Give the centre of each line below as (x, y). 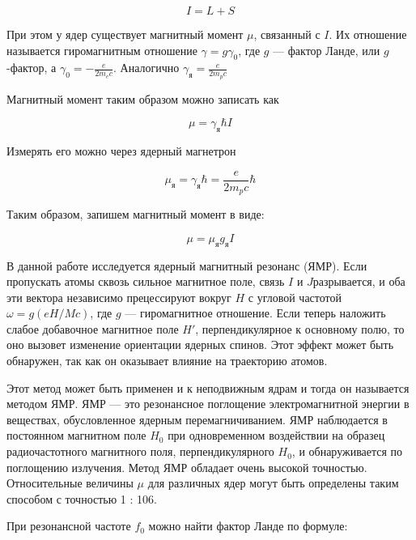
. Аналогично (146, 68)
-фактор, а (32, 68)
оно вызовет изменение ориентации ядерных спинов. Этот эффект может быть (200, 344)
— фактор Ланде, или (327, 50)
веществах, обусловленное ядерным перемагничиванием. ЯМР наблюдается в (197, 419)
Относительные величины (70, 483)
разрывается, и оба (359, 281)
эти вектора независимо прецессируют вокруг (119, 297)
